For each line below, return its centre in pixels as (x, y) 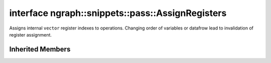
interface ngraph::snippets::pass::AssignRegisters (118, 13)
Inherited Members (40, 49)
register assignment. (31, 34)
